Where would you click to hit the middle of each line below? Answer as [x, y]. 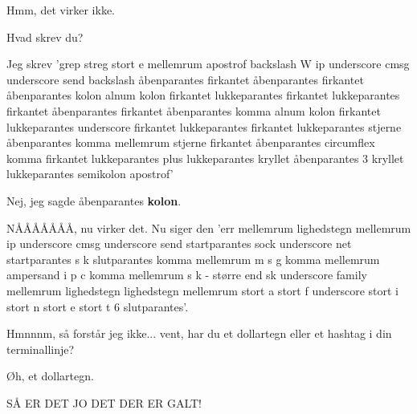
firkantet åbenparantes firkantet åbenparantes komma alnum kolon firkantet [194, 110]
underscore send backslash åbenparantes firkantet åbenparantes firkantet [185, 79]
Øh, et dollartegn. [50, 376]
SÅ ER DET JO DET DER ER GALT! [104, 402]
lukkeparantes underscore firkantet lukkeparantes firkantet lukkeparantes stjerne [204, 126]
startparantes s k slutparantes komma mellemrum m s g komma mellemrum [193, 259]
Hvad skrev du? [45, 37]
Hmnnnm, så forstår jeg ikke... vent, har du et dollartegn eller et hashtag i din [199, 333]
